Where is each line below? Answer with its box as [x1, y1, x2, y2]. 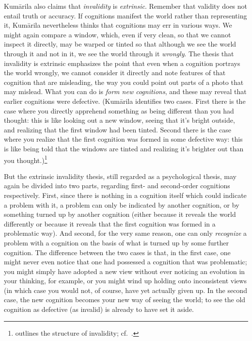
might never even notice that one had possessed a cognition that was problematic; [4, 257, 247, 267]
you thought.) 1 [4, 153, 47, 165]
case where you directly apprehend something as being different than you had [4, 105, 234, 115]
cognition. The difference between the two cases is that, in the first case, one [4, 247, 231, 257]
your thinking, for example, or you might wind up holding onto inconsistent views [4, 276, 247, 286]
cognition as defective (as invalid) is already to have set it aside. [4, 304, 194, 314]
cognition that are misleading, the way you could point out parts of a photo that [4, 77, 244, 87]
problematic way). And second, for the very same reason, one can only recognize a [4, 228, 247, 238]
